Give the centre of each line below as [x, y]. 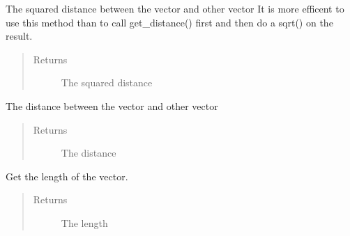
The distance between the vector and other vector [112, 105]
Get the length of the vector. [67, 176]
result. [19, 36]
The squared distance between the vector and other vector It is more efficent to [175, 8]
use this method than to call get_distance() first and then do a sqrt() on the [169, 22]
